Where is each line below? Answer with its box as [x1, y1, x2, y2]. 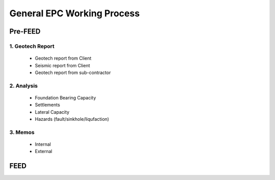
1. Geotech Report [9, 42, 54, 49]
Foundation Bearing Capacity [35, 94, 96, 100]
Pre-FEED [9, 27, 41, 36]
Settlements [35, 102, 61, 108]
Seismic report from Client [35, 62, 90, 68]
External [35, 148, 52, 155]
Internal [35, 141, 51, 147]
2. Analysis [9, 82, 38, 89]
